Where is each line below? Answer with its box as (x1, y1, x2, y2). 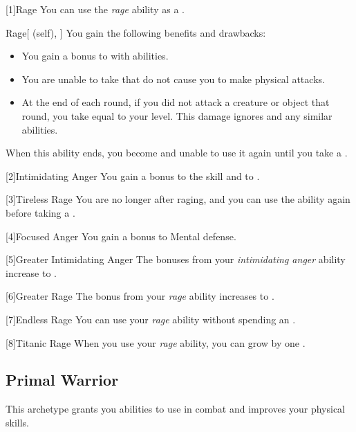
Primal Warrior (6, 369, 119, 390)
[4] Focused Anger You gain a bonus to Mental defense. (6, 228, 236, 243)
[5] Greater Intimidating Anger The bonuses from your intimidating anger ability (6, 252, 346, 267)
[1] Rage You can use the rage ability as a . (6, 2, 185, 16)
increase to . (6, 265, 57, 280)
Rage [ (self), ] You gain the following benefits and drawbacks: (6, 25, 266, 39)
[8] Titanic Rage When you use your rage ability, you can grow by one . (6, 335, 306, 350)
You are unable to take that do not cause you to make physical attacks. (21, 71, 325, 86)
